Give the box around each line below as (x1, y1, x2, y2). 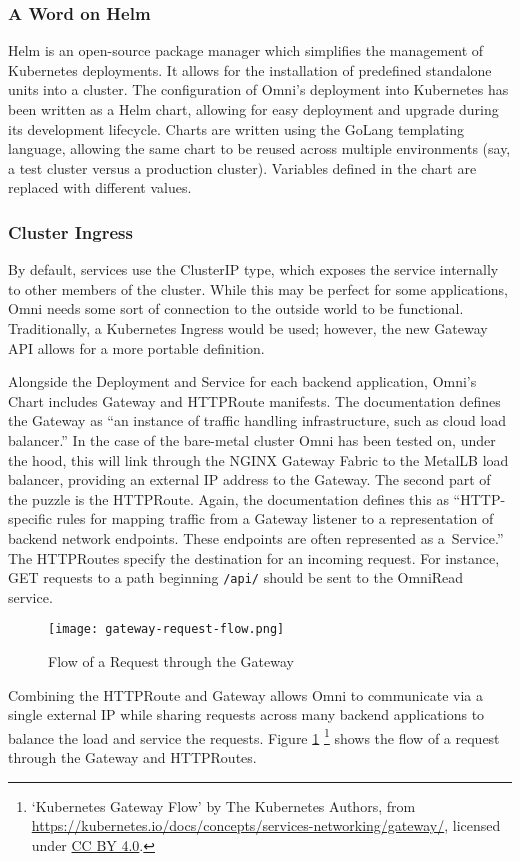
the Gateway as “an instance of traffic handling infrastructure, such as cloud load (8, 410, 507, 431)
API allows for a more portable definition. (8, 337, 265, 358)
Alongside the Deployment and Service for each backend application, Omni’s (8, 371, 477, 392)
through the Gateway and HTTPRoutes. (8, 747, 257, 768)
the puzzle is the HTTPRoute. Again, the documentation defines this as (8, 488, 449, 509)
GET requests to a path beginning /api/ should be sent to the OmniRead (8, 567, 464, 588)
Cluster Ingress (8, 219, 133, 244)
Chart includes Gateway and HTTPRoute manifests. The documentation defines (8, 390, 501, 411)
